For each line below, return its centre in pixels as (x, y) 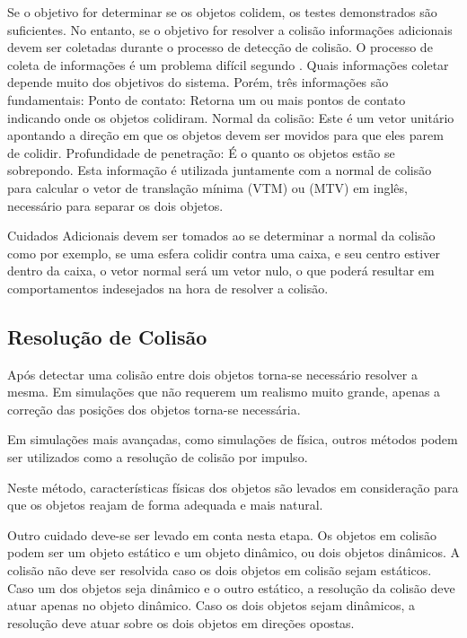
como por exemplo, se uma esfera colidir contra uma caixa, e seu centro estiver (224, 253)
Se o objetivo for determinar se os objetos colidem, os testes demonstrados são (222, 12)
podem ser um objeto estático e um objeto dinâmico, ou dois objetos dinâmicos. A (234, 552)
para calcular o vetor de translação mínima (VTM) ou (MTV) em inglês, (207, 187)
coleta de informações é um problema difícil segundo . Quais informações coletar (228, 64)
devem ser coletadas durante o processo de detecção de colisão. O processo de (220, 47)
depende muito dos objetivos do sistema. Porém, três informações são (198, 82)
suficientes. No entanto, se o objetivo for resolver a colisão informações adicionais (230, 29)
